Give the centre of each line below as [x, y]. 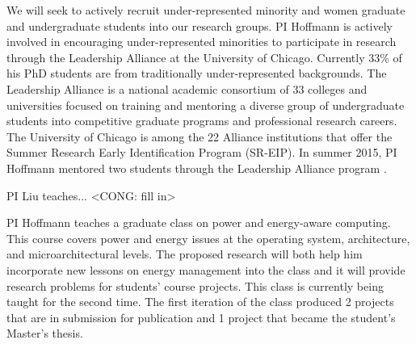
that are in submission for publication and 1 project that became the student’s [201, 317]
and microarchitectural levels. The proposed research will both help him [185, 254]
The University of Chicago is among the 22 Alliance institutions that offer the [200, 136]
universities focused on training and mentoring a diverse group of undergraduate [206, 105]
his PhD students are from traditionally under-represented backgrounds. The [197, 73]
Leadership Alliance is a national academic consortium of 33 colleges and [187, 88]
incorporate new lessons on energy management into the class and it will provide [206, 269]
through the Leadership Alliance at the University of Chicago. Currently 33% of [204, 57]
